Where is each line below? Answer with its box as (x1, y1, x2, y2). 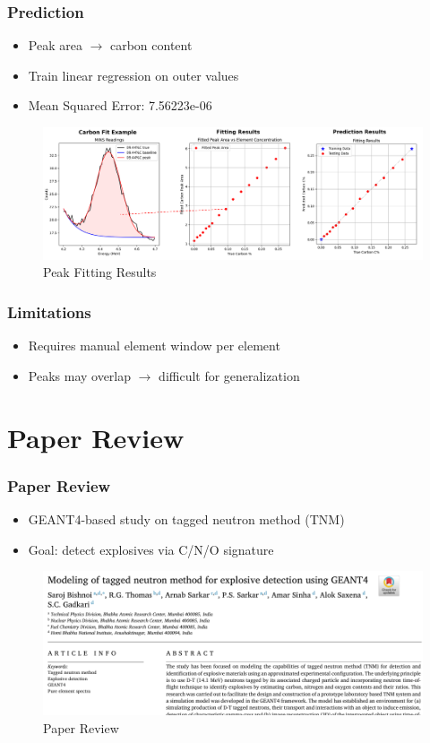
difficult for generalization (159, 366, 300, 384)
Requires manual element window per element (28, 336, 280, 355)
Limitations (7, 300, 91, 323)
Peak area (28, 36, 82, 55)
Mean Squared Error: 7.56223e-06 (28, 96, 212, 115)
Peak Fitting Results (43, 263, 157, 281)
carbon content (109, 36, 193, 55)
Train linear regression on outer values (28, 65, 239, 84)
